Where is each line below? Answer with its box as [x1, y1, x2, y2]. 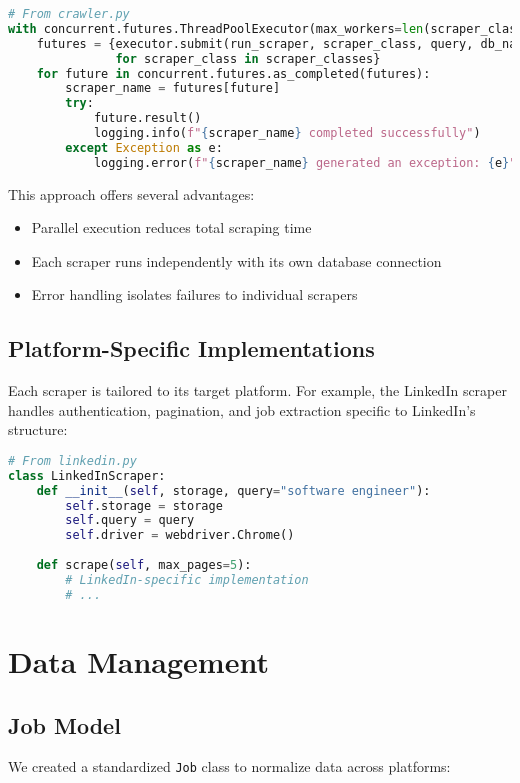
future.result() [93, 111, 202, 126]
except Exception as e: [65, 140, 223, 155]
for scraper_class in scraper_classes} [115, 51, 381, 66]
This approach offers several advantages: [8, 183, 255, 204]
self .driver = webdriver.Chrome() [65, 528, 295, 543]
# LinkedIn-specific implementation [65, 572, 309, 587]
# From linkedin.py [8, 453, 137, 468]
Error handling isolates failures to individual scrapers [31, 284, 358, 305]
